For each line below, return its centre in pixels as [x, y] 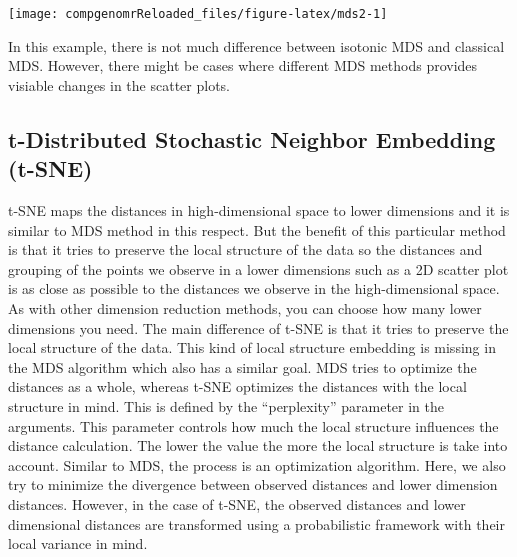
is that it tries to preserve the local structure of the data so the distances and [245, 249]
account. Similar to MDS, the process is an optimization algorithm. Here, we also [257, 464]
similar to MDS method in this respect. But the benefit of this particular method [257, 229]
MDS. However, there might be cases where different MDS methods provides [243, 65]
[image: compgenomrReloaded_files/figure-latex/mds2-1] [198, 14]
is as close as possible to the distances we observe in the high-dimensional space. [254, 288]
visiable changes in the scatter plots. [119, 84]
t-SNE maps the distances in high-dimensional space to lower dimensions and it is [259, 210]
